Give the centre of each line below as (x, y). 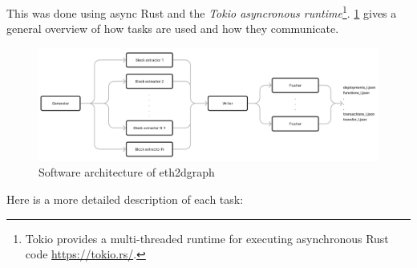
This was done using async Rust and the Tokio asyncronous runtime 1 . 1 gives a (202, 12)
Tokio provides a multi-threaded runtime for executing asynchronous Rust (207, 238)
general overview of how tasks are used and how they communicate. (173, 28)
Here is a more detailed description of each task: (125, 199)
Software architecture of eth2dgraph (127, 172)
